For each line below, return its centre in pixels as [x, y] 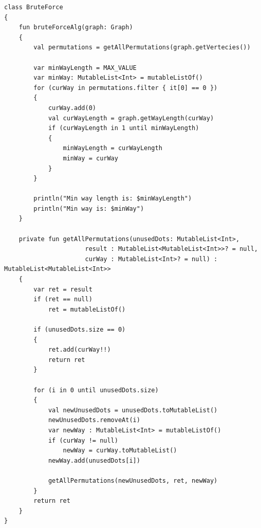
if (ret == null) [63, 299]
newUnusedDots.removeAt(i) [94, 420]
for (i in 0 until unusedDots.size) [96, 390]
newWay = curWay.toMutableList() [120, 451]
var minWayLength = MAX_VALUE [85, 68]
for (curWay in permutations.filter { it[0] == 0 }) [126, 88]
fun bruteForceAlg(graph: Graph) [76, 28]
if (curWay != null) [83, 440]
